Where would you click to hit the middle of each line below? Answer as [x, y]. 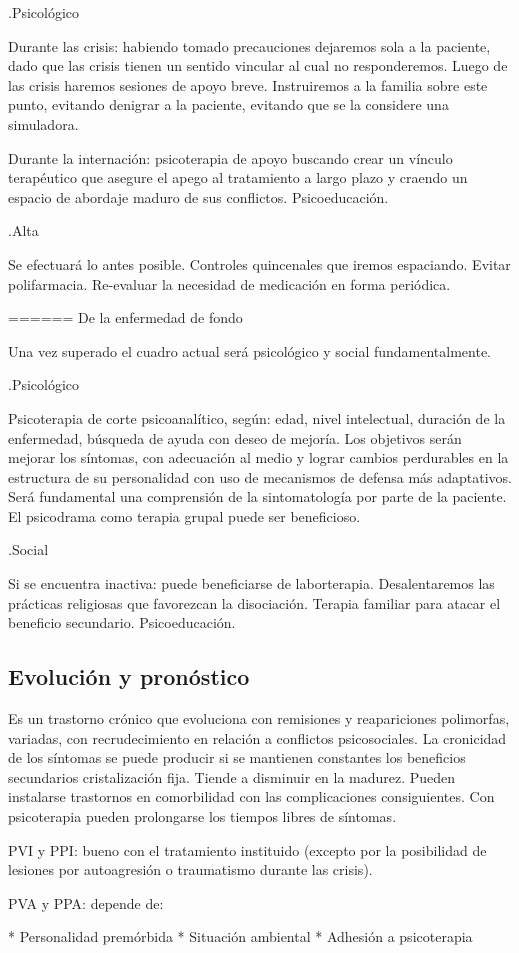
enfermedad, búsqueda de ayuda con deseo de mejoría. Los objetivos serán [235, 437]
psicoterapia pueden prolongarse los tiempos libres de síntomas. [202, 816]
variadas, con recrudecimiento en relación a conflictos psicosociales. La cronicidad [257, 737]
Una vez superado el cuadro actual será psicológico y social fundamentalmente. [250, 350]
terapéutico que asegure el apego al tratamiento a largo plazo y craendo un [238, 177]
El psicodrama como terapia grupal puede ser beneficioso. [184, 515]
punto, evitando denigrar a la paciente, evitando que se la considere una [228, 104]
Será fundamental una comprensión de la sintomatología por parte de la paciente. [257, 496]
